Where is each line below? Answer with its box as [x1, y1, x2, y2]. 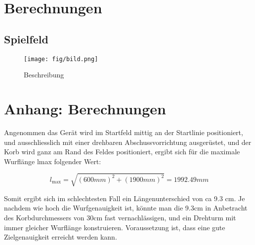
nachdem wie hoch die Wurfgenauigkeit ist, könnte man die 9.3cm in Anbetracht [4, 203, 248, 213]
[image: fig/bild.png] [24, 55, 98, 63]
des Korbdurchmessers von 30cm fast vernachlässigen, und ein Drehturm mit [4, 212, 236, 223]
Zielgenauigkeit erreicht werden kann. [4, 232, 117, 242]
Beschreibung [24, 70, 64, 80]
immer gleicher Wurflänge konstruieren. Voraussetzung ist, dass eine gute [4, 222, 225, 232]
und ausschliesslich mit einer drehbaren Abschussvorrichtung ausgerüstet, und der [4, 137, 252, 147]
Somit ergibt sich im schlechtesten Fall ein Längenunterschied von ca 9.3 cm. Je [4, 193, 245, 203]
